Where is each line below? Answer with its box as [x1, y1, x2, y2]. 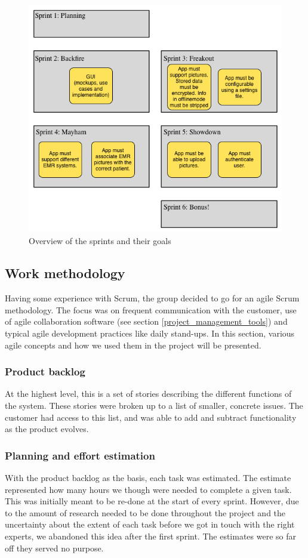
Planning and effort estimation [5, 448, 155, 463]
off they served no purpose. [5, 541, 104, 554]
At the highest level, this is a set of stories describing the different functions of [5, 387, 292, 400]
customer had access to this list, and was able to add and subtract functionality [5, 411, 297, 423]
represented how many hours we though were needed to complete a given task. [5, 483, 292, 495]
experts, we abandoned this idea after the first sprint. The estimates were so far [5, 530, 297, 542]
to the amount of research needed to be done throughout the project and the [5, 506, 286, 519]
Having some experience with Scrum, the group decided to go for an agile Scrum [5, 292, 300, 304]
